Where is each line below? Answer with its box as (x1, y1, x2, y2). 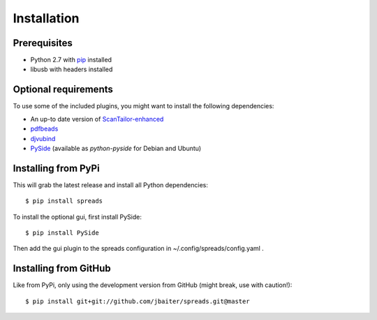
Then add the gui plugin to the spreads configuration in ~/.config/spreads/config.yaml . (13, 245, 265, 253)
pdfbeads (30, 124, 59, 133)
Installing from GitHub (13, 263, 111, 275)
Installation (13, 10, 80, 26)
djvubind (30, 134, 56, 143)
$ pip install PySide (25, 229, 99, 237)
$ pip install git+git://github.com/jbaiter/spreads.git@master (25, 297, 251, 305)
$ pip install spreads (25, 197, 103, 205)
